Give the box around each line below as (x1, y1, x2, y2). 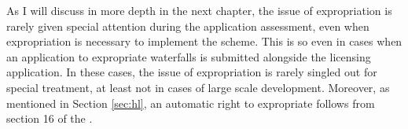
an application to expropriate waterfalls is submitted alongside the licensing (6, 48, 371, 64)
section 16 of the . (6, 110, 93, 127)
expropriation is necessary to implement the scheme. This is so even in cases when (6, 33, 402, 50)
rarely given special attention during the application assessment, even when (6, 17, 369, 34)
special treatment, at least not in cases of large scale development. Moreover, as (6, 79, 390, 95)
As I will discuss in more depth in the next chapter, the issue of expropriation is (6, 2, 392, 18)
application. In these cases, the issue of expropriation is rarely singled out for (6, 64, 377, 80)
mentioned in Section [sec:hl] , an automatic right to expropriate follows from (6, 94, 375, 111)
